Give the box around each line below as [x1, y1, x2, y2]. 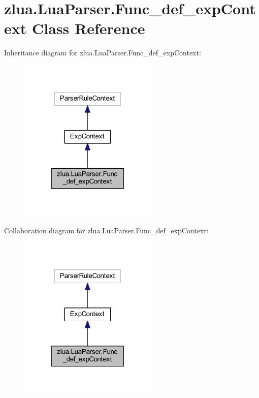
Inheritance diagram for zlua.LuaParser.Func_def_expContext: [4, 47, 201, 58]
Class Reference [31, 18, 145, 39]
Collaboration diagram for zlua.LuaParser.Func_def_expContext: [4, 225, 209, 235]
